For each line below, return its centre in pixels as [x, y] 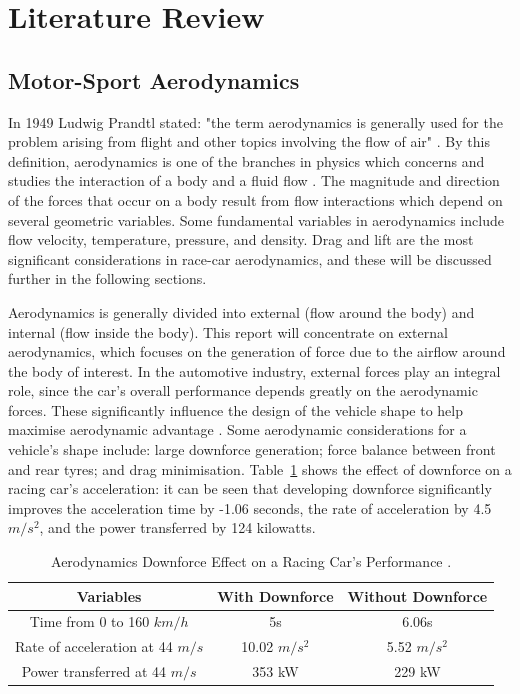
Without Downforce [417, 595]
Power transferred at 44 [93, 671]
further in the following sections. [107, 278]
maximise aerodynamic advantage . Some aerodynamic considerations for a [237, 429]
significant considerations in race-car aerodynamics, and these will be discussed [250, 258]
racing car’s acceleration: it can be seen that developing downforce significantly [250, 488]
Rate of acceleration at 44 [94, 646]
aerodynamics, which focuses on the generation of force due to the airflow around [257, 351]
